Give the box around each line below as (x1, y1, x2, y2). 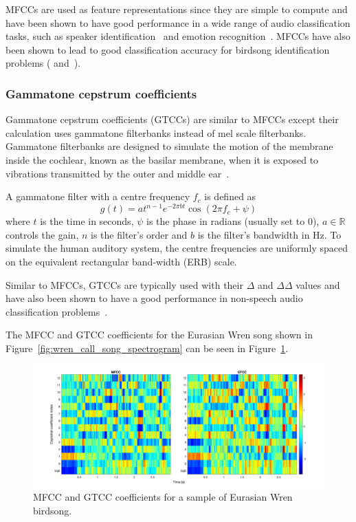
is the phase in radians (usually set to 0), (146, 214, 320, 228)
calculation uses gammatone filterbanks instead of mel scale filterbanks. (5, 125, 307, 140)
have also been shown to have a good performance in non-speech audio (5, 291, 303, 305)
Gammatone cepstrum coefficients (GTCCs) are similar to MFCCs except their (5, 112, 339, 127)
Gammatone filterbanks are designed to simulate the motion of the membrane (5, 139, 333, 153)
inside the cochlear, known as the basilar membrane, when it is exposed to (5, 152, 319, 166)
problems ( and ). (5, 56, 81, 70)
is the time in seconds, (40, 214, 134, 228)
